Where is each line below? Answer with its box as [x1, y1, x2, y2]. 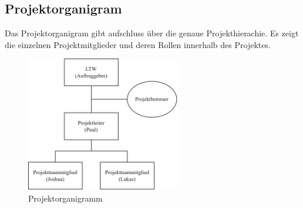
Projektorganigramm [28, 192, 103, 204]
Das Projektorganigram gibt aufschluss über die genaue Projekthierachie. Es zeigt [5, 27, 299, 39]
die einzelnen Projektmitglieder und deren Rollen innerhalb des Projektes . [5, 38, 271, 50]
